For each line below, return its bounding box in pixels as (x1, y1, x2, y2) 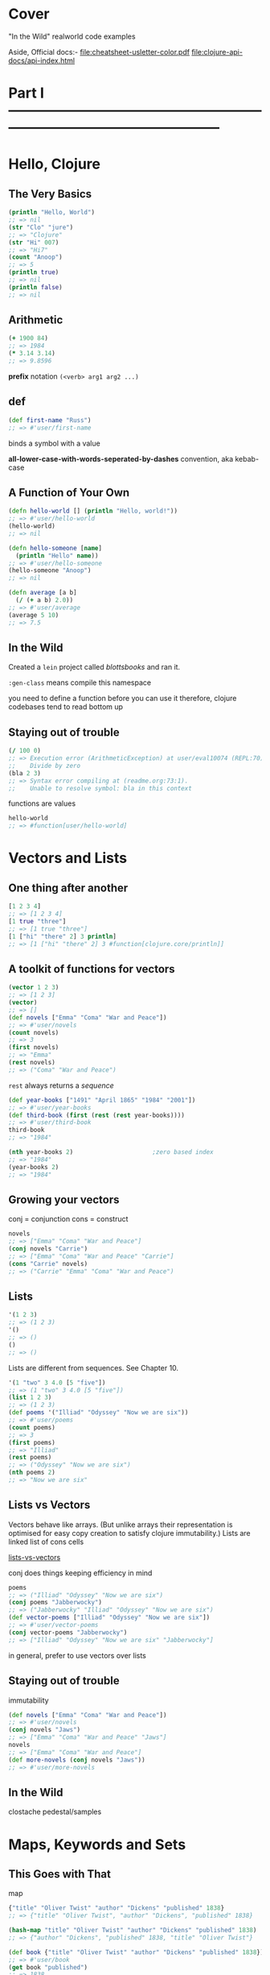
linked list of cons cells (8, 1537, 84, 1546)
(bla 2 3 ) (8, 769, 42, 778)
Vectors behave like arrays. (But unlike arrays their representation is (8, 1520, 233, 1529)
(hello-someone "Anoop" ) (8, 566, 92, 575)
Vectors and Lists (8, 849, 128, 867)
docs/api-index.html (8, 56, 75, 65)
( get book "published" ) (8, 1963, 88, 1971)
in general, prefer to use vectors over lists (8, 1650, 147, 1660)
